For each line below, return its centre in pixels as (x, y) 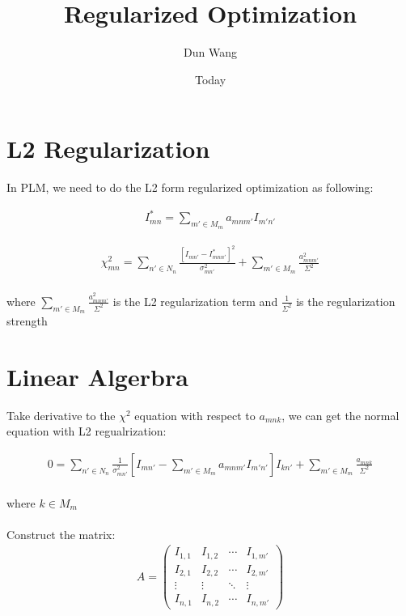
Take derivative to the (61, 415)
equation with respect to (195, 415)
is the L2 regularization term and (195, 301)
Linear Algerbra (97, 376)
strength (27, 321)
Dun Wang (210, 52)
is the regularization (346, 301)
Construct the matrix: (61, 534)
